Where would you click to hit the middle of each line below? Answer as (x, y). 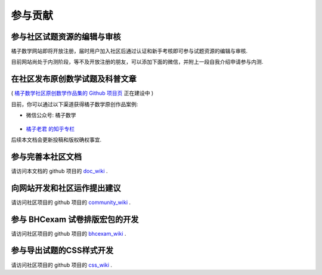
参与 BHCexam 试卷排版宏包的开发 (75, 219)
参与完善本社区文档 (46, 157)
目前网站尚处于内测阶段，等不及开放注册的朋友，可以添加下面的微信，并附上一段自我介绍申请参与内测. (137, 62)
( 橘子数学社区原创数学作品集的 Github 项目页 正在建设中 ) (82, 93)
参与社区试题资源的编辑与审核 (66, 37)
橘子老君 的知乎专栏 (50, 129)
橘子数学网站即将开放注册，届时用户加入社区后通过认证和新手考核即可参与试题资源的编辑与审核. (129, 51)
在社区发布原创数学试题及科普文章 (74, 79)
